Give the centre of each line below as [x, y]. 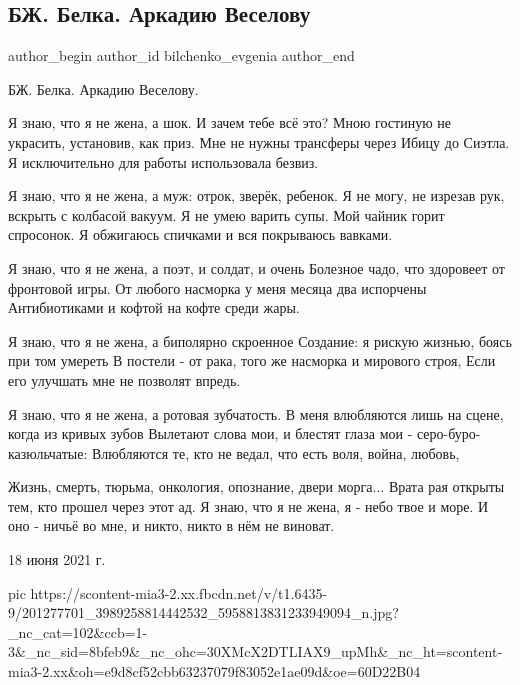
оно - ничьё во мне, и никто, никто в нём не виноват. [171, 525]
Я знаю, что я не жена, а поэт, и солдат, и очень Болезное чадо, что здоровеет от [256, 267]
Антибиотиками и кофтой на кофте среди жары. [154, 307]
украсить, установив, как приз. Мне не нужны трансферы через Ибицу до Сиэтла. [259, 141]
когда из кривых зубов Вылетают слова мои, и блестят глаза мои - [210, 433]
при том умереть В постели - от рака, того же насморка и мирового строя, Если [252, 360]
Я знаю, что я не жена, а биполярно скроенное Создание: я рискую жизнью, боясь [260, 340]
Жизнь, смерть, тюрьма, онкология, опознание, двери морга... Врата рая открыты [256, 486]
